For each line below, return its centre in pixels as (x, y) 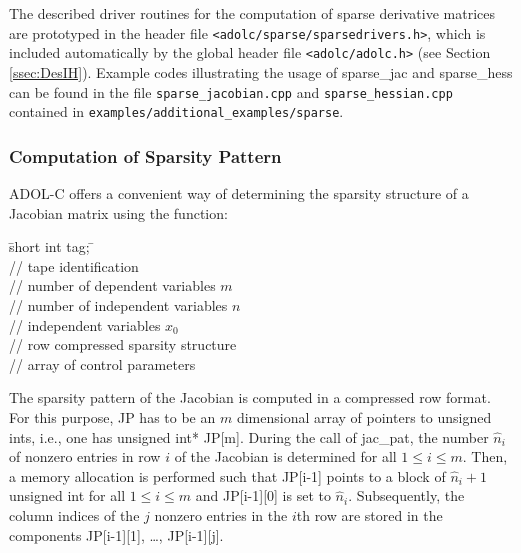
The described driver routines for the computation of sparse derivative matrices (252, 13)
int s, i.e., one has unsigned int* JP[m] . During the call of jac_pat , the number (249, 436)
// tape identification (74, 265)
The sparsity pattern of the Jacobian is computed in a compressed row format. (250, 397)
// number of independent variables (118, 305)
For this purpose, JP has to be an (112, 416)
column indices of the (74, 514)
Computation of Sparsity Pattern (145, 155)
